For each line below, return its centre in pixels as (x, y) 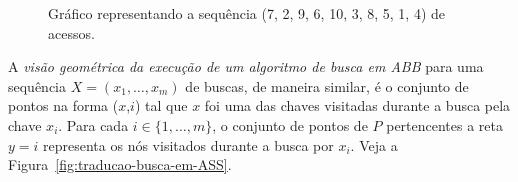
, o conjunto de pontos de (290, 124)
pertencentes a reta (445, 124)
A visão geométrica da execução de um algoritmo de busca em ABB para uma (246, 66)
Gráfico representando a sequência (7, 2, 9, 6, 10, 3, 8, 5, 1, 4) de (247, 13)
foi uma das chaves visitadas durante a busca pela (357, 105)
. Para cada (93, 124)
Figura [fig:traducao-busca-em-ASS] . (120, 164)
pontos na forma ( (63, 105)
